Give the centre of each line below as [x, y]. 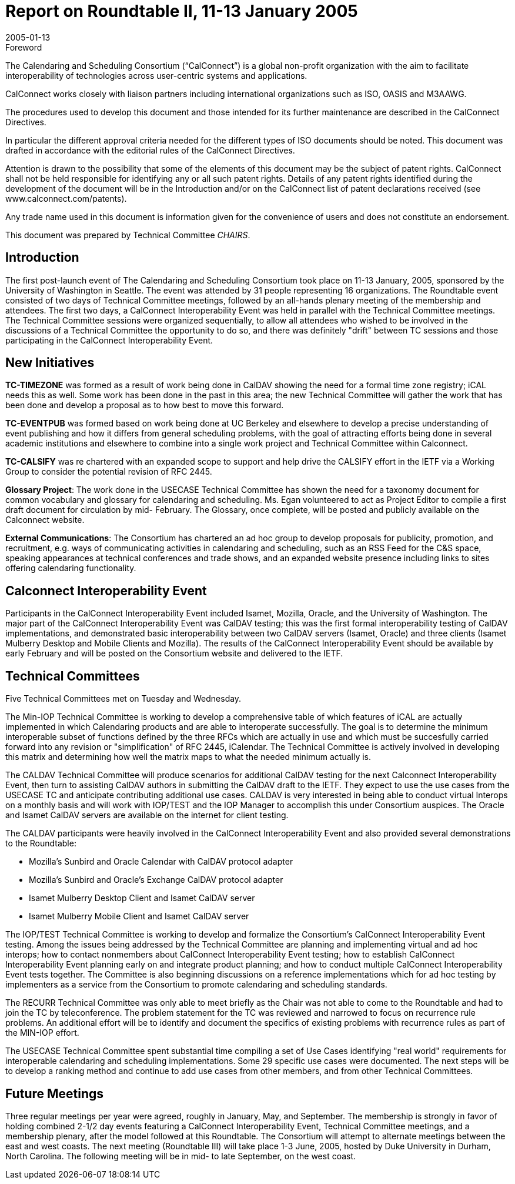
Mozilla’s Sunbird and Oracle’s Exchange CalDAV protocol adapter [156, 880]
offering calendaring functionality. [71, 568]
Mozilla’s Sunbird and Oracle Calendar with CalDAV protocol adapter [161, 862]
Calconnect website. [45, 520]
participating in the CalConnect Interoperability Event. [109, 340]
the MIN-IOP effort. [42, 1033]
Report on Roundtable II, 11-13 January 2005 [182, 11]
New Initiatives [50, 363]
